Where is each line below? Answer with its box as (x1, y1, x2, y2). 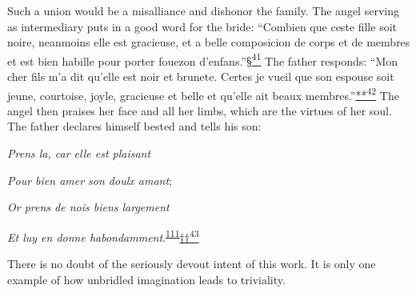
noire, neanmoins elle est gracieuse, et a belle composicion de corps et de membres (7, 34, 410, 50)
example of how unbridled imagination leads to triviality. (7, 271, 286, 287)
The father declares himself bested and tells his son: (7, 118, 262, 134)
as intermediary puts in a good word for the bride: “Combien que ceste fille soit (7, 18, 397, 34)
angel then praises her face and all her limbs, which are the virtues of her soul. (7, 102, 392, 118)
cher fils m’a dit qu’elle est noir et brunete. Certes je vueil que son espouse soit (7, 68, 394, 85)
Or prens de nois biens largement (7, 199, 170, 215)
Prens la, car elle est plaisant (7, 145, 151, 162)
